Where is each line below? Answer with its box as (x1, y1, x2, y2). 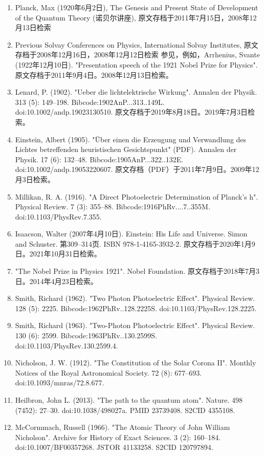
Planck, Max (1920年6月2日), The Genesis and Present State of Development (15, 2, 258, 12)
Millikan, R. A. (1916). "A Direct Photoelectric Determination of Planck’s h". (15, 191, 258, 202)
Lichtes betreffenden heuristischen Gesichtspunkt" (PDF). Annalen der (15, 144, 237, 155)
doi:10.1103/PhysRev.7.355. (15, 211, 102, 222)
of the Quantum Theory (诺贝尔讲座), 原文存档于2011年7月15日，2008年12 (15, 12, 257, 23)
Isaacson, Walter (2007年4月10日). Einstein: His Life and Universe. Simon (15, 228, 248, 239)
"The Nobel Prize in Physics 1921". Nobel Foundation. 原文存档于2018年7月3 (15, 266, 259, 276)
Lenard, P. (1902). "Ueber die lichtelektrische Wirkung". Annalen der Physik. (15, 86, 257, 97)
